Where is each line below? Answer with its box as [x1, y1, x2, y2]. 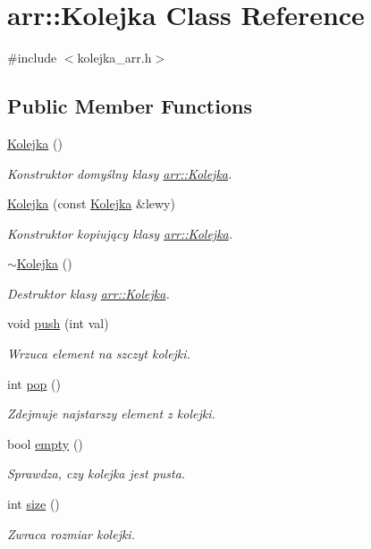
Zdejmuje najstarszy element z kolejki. [7, 404, 215, 423]
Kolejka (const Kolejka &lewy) [7, 194, 175, 213]
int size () [7, 494, 60, 513]
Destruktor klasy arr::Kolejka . [7, 283, 170, 302]
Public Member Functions [7, 92, 252, 120]
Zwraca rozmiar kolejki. [7, 524, 135, 543]
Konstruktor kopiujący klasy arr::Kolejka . [7, 224, 233, 242]
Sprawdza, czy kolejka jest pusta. [7, 464, 186, 483]
